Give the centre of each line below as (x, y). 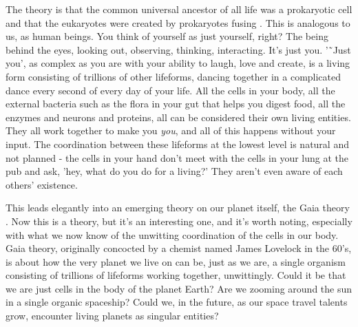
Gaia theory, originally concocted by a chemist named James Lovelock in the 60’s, (179, 248)
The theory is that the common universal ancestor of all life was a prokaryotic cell (179, 9)
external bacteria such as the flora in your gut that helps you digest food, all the (176, 104)
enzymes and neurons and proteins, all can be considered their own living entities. (178, 117)
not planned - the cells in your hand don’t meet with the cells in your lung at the (177, 157)
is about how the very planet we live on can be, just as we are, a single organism (176, 261)
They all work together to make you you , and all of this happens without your (171, 130)
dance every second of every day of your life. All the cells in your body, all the (170, 90)
